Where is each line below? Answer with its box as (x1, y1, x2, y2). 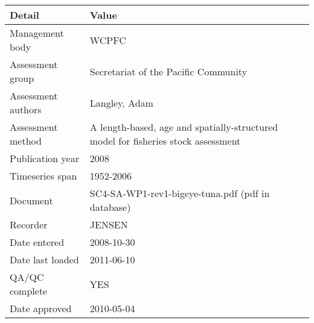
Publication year (10, 151, 79, 165)
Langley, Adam (89, 95, 153, 110)
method (10, 134, 42, 148)
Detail (10, 8, 39, 22)
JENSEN (89, 218, 128, 231)
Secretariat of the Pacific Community (89, 64, 248, 78)
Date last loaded (10, 252, 79, 266)
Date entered (10, 235, 65, 249)
